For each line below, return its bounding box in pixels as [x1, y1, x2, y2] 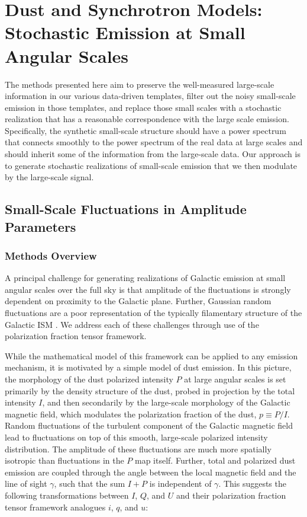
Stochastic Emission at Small [5, 20, 245, 44]
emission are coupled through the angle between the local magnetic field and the [5, 465, 296, 478]
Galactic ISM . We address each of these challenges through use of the [5, 318, 259, 330]
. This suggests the [218, 477, 286, 490]
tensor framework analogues [5, 500, 106, 513]
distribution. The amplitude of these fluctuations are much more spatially [5, 442, 272, 455]
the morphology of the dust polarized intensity [5, 372, 173, 385]
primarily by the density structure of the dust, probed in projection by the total [5, 384, 295, 397]
